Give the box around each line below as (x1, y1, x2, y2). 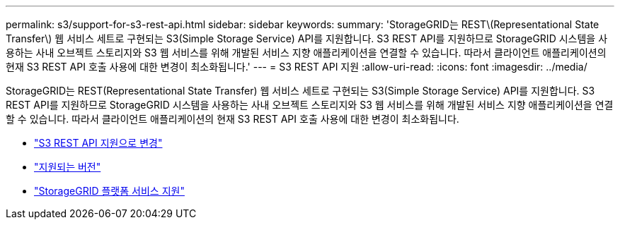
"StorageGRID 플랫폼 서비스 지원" (34, 185, 185, 197)
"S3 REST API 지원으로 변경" (34, 137, 163, 149)
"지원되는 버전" (34, 161, 101, 173)
